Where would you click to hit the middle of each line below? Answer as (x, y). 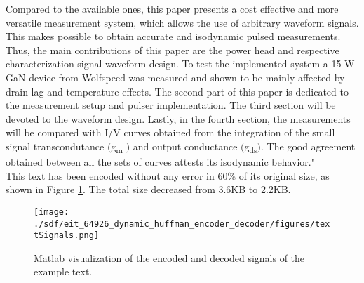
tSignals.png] (67, 236)
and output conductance (185, 146)
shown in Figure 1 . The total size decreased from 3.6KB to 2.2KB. (148, 189)
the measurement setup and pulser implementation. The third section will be (171, 105)
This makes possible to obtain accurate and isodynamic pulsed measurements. (173, 36)
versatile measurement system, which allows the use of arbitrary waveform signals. (182, 22)
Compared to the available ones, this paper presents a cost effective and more (172, 8)
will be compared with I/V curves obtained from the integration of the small (170, 132)
